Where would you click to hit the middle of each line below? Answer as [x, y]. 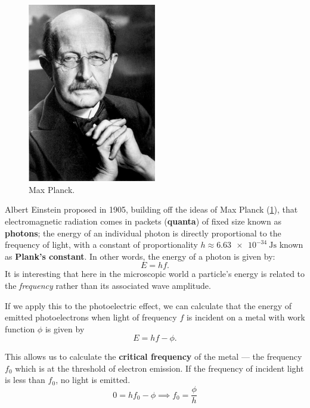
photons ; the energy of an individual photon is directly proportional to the [143, 233]
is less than [25, 380]
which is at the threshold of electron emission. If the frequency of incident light [159, 368]
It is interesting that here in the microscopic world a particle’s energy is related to [155, 274]
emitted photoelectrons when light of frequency [91, 317]
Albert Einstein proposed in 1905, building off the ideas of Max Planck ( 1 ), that [151, 209]
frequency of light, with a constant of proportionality [101, 245]
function [20, 328]
